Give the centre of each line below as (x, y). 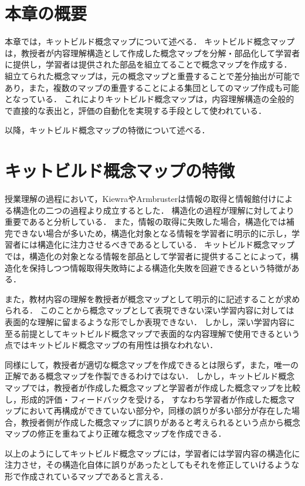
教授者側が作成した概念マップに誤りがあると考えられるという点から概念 (160, 422)
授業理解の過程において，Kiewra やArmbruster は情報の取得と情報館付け (141, 198)
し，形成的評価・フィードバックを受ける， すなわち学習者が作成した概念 (146, 399)
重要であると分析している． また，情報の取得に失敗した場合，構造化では (145, 222)
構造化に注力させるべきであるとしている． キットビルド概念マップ (166, 244)
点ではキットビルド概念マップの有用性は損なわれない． (111, 345)
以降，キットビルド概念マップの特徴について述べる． (107, 130)
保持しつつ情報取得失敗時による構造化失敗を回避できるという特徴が (160, 267)
